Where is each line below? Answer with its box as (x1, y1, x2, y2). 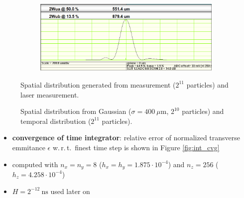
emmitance (12, 142, 45, 152)
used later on (50, 186, 90, 196)
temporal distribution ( (20, 115, 91, 126)
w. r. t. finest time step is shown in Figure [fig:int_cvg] (52, 142, 220, 152)
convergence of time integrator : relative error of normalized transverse (12, 132, 241, 143)
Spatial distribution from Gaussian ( (20, 106, 131, 116)
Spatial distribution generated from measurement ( (20, 79, 176, 90)
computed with (12, 159, 58, 169)
